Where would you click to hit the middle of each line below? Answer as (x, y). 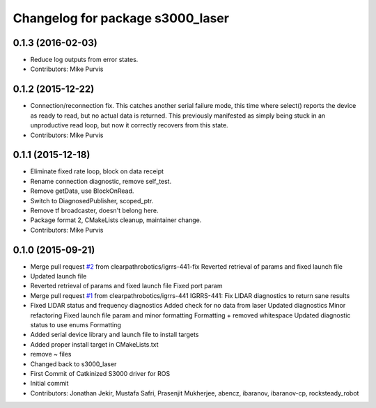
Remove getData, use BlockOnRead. (82, 191)
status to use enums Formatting (76, 325)
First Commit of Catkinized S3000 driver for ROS (100, 373)
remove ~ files (51, 354)
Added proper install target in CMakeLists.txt (95, 344)
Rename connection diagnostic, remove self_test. (101, 181)
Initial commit (49, 384)
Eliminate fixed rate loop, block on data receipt (97, 171)
